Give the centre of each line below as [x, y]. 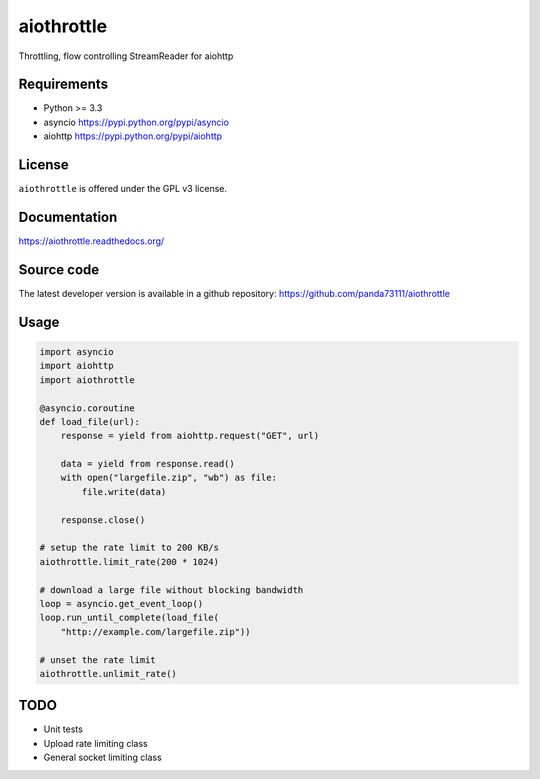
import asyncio [76, 351]
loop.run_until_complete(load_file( [129, 618]
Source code [59, 269]
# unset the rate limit [98, 659]
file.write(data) [124, 491]
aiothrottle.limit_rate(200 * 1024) [129, 561]
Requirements [63, 84]
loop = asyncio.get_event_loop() [121, 603]
